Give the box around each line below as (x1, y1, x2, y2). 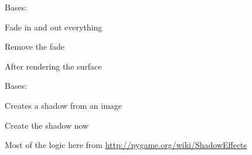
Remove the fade (5, 40, 65, 53)
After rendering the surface (5, 60, 102, 72)
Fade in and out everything (5, 20, 103, 33)
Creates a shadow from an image (5, 99, 122, 111)
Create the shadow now (5, 119, 89, 131)
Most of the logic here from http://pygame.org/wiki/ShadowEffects (5, 139, 247, 151)
